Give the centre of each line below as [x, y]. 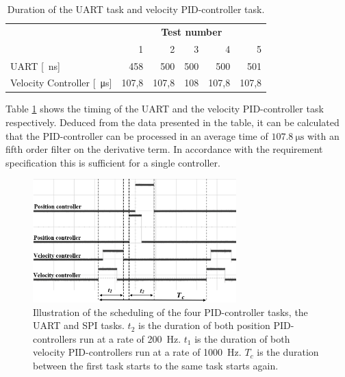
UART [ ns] [35, 65]
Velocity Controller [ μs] [61, 83]
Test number [192, 31]
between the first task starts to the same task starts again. [156, 365]
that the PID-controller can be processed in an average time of [137, 135]
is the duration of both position [204, 325]
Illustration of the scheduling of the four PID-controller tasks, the [170, 312]
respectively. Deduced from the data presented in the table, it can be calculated [172, 122]
